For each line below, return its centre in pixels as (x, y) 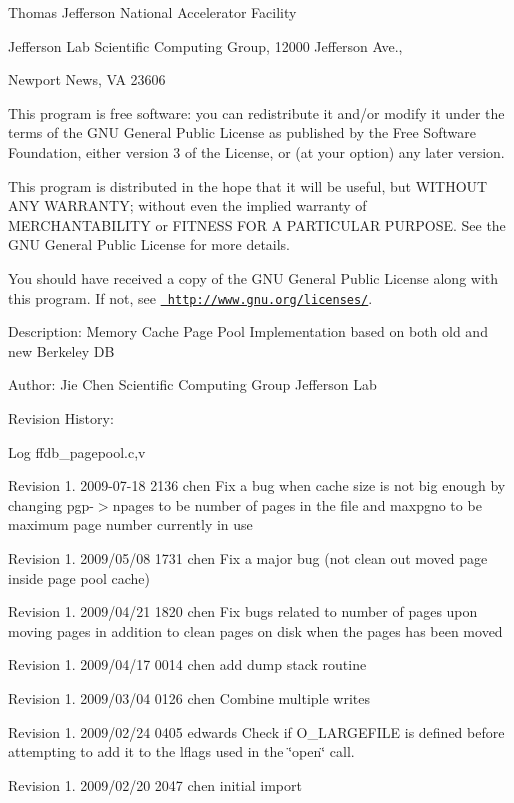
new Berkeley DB (61, 350)
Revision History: (61, 417)
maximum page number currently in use (130, 524)
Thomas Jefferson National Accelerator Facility (152, 12)
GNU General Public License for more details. (149, 244)
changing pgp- (51, 504)
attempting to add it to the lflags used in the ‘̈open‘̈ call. (181, 751)
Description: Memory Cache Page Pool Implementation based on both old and (248, 331)
